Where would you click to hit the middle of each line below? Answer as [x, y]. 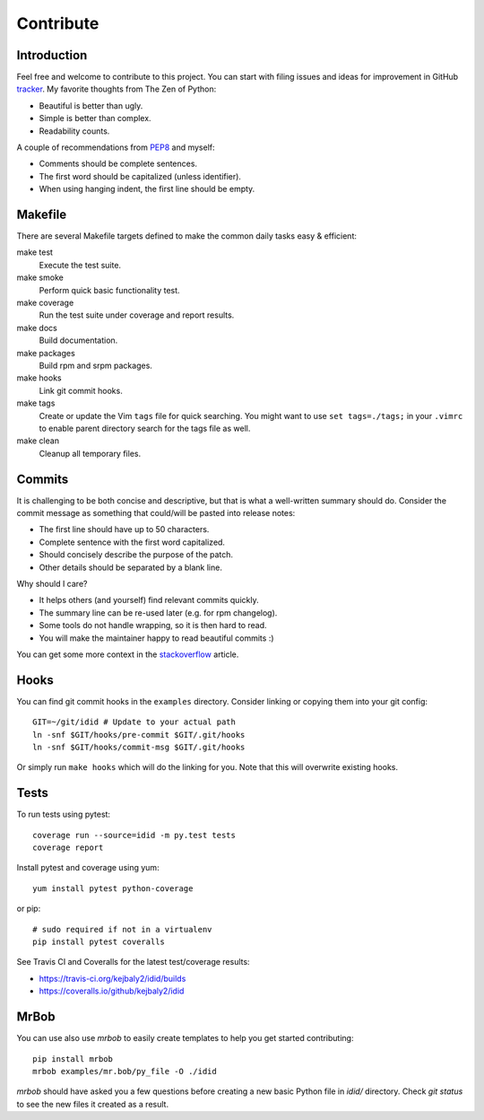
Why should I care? [52, 583]
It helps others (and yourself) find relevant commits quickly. [149, 600]
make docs [37, 328]
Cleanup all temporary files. [90, 453]
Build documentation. [78, 340]
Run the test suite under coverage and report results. [137, 315]
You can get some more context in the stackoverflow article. [128, 654]
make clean [38, 441]
